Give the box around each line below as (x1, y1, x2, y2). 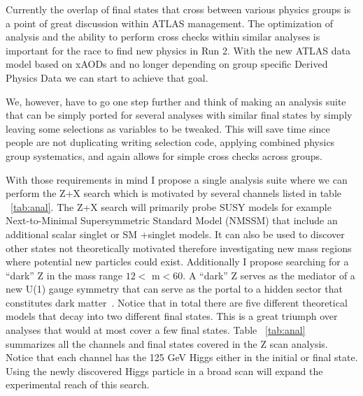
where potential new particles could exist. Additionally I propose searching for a (6, 254, 349, 269)
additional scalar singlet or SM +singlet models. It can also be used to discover (6, 226, 345, 241)
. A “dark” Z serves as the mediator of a (183, 267, 355, 282)
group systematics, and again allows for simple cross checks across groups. (6, 148, 322, 163)
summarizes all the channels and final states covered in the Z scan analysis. (6, 336, 328, 351)
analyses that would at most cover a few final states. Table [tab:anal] (6, 323, 306, 337)
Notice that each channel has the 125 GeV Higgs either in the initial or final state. (6, 350, 358, 365)
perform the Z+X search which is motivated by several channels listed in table (6, 186, 342, 200)
